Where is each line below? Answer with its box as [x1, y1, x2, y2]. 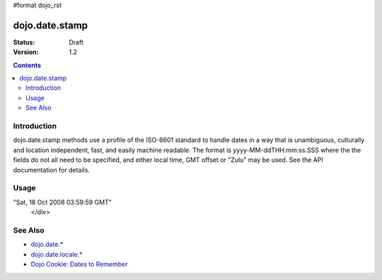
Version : [13, 48, 39, 57]
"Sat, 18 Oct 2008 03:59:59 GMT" [13, 198, 112, 206]
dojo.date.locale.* [30, 250, 83, 258]
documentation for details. [13, 165, 90, 174]
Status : [13, 37, 35, 46]
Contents [13, 61, 42, 69]
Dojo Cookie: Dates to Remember [30, 260, 128, 269]
